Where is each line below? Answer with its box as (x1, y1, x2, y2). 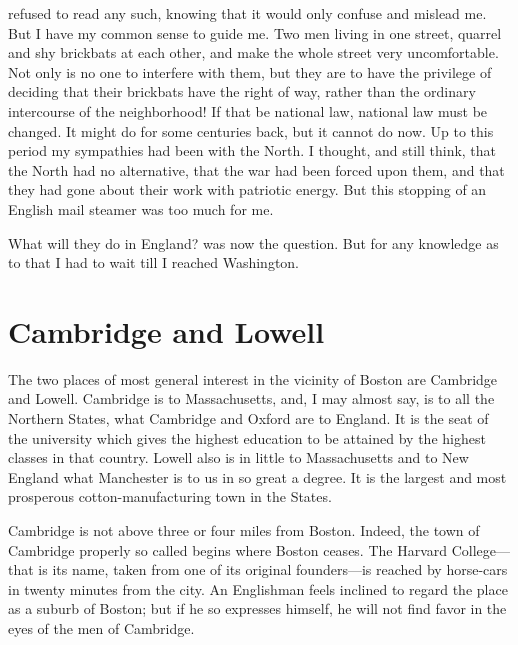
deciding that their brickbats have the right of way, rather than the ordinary (8, 81, 476, 102)
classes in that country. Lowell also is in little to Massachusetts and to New (8, 447, 469, 468)
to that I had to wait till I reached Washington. (8, 252, 300, 273)
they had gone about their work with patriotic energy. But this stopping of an (8, 179, 487, 200)
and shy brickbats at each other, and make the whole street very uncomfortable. (8, 42, 499, 63)
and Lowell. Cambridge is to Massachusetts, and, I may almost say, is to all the (8, 388, 495, 409)
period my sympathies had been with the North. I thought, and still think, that (8, 140, 497, 161)
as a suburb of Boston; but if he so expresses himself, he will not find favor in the (8, 598, 507, 619)
